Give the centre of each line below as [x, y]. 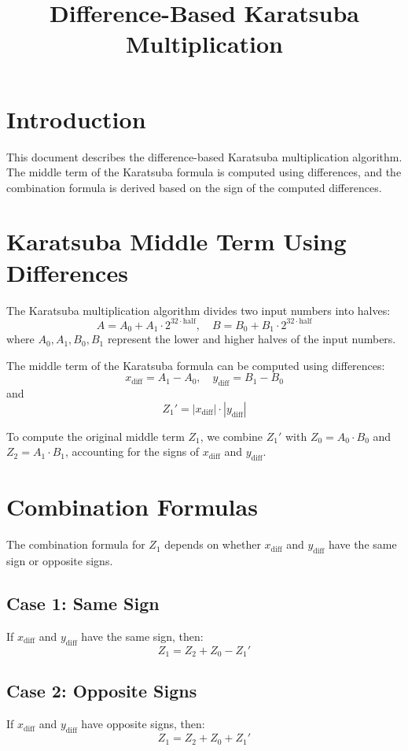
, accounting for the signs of [132, 451]
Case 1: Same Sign [83, 603]
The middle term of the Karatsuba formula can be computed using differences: [196, 365]
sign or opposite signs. [60, 561]
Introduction [76, 118]
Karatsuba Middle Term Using [176, 241]
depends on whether [213, 544]
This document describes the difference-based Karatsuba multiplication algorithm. [204, 156]
